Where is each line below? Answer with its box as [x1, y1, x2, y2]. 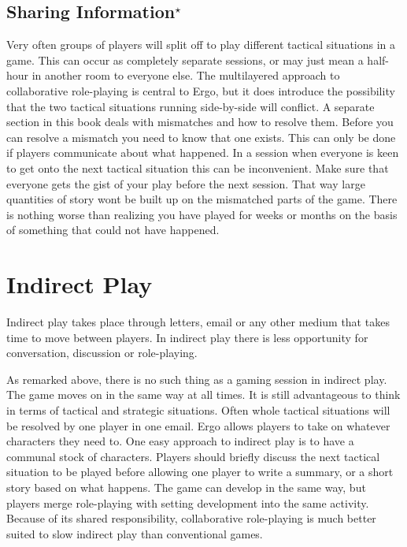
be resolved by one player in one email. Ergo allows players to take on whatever [6, 417, 390, 434]
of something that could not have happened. [6, 221, 220, 238]
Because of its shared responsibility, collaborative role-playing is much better [6, 510, 376, 527]
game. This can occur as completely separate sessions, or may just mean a [6, 51, 364, 68]
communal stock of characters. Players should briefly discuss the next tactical [6, 448, 380, 464]
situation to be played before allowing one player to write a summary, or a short [6, 463, 394, 480]
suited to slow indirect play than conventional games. [6, 525, 263, 541]
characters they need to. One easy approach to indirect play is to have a [6, 433, 354, 449]
